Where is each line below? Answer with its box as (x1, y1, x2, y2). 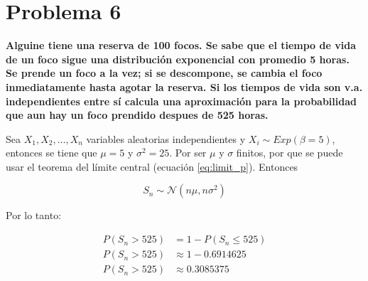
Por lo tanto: (6, 208, 62, 223)
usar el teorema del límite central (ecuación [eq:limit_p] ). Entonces (6, 159, 298, 174)
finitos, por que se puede (236, 145, 343, 160)
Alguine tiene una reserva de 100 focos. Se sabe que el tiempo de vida (6, 38, 356, 53)
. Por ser (169, 145, 207, 160)
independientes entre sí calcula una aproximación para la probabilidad (6, 93, 357, 108)
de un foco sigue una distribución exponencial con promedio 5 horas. (6, 51, 350, 66)
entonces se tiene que (6, 145, 97, 160)
